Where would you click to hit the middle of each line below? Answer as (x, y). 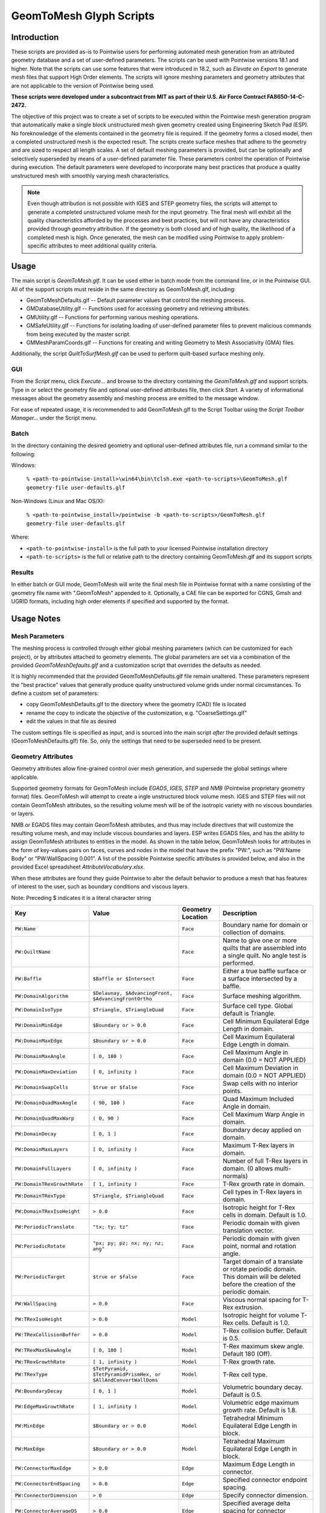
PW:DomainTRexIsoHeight (47, 1211)
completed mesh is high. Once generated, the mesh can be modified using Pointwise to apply (144, 237)
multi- (283, 1169)
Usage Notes (36, 618)
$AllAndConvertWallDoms (125, 1380)
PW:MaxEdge (30, 1449)
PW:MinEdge (30, 1426)
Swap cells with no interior (260, 1083)
